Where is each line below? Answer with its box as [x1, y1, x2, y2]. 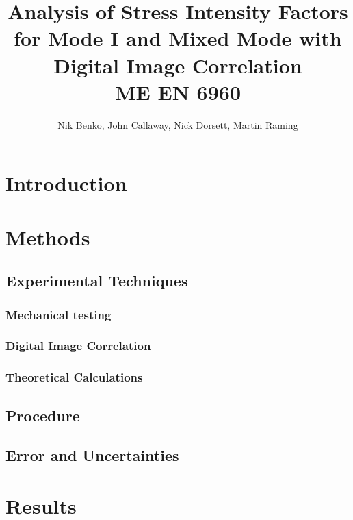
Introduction [5, 169, 127, 197]
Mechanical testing [5, 306, 112, 323]
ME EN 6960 [115, 77, 241, 106]
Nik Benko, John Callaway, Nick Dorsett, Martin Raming [57, 117, 298, 132]
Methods [5, 223, 90, 251]
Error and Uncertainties [5, 445, 179, 466]
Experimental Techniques [5, 270, 188, 291]
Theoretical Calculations [5, 369, 143, 386]
